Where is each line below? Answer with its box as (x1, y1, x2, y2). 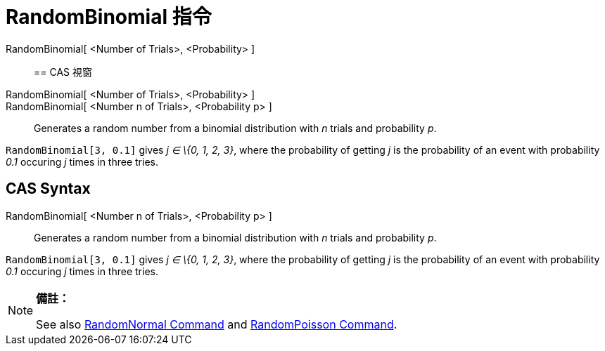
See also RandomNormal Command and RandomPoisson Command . (36, 317, 397, 331)
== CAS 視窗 (34, 65, 92, 78)
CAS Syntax (6, 180, 91, 198)
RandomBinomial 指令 (6, 5, 212, 29)
